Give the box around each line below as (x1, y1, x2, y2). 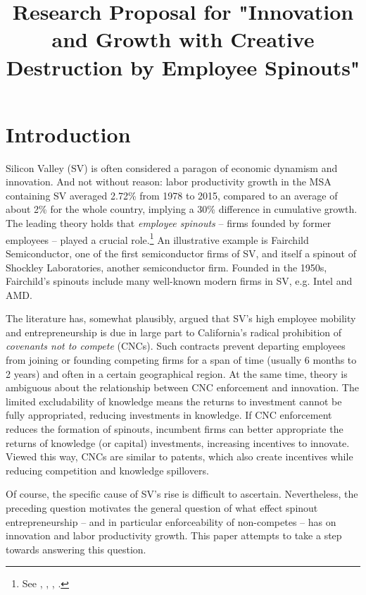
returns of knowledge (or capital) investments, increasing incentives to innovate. (6, 435, 350, 450)
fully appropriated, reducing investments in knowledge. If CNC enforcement (6, 407, 332, 422)
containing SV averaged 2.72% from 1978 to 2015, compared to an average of (6, 188, 338, 202)
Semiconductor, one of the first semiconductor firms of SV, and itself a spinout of (6, 245, 356, 260)
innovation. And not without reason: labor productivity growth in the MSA (6, 174, 332, 189)
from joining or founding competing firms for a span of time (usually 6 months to (6, 352, 357, 367)
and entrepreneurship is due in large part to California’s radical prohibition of (6, 324, 342, 339)
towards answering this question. (6, 541, 146, 556)
